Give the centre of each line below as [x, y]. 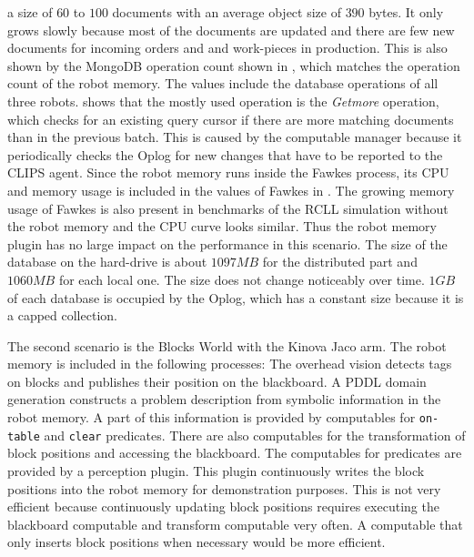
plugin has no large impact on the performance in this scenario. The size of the [227, 243]
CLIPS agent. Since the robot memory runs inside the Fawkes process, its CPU [228, 172]
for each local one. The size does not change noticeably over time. [242, 279]
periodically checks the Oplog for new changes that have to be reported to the [225, 154]
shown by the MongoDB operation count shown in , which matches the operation [234, 65]
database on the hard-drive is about [107, 262]
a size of [30, 12]
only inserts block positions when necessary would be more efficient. [197, 542]
